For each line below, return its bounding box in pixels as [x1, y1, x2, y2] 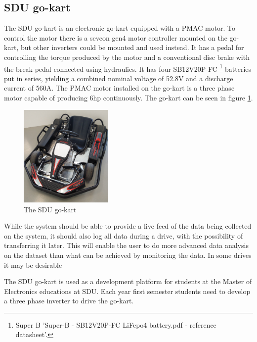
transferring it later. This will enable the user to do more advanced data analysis [4, 240, 249, 250]
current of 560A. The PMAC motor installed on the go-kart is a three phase [4, 83, 235, 93]
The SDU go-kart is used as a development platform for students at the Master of [4, 276, 252, 287]
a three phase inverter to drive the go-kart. [4, 295, 134, 306]
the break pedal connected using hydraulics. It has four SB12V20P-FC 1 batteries [4, 62, 252, 74]
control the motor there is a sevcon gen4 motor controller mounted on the [4, 32, 227, 43]
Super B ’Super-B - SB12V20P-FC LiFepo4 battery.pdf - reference [15, 319, 216, 330]
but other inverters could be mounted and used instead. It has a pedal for [20, 42, 244, 52]
